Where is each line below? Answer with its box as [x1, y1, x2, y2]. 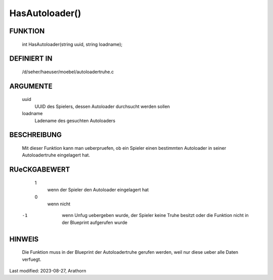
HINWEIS [9, 235, 39, 243]
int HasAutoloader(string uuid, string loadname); [22, 41, 123, 47]
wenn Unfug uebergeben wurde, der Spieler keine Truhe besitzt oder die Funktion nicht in [62, 212, 249, 218]
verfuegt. [22, 256, 41, 262]
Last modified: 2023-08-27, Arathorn [9, 267, 86, 273]
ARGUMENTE [9, 82, 53, 90]
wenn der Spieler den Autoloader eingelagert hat [47, 187, 149, 193]
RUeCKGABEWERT [9, 165, 70, 174]
